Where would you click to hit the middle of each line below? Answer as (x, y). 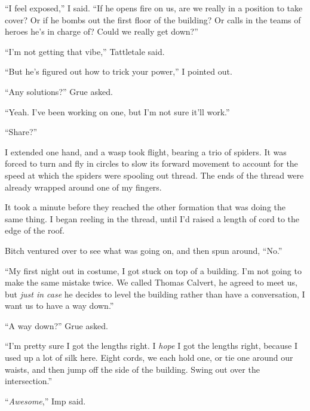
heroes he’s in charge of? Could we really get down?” (102, 31)
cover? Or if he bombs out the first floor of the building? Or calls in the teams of (153, 19)
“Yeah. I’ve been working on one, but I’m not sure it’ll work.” (117, 111)
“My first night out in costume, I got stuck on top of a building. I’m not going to (153, 270)
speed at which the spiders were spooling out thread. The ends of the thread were (154, 175)
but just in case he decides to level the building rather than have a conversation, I (155, 294)
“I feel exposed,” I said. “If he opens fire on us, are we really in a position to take (154, 8)
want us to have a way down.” (59, 306)
